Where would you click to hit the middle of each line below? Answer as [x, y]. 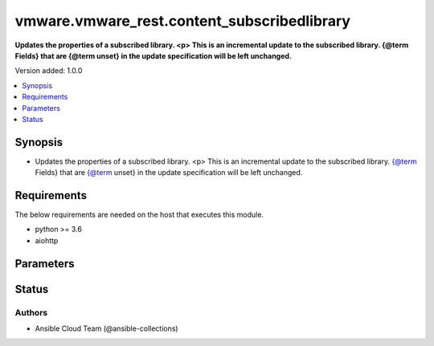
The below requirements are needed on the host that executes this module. [139, 215]
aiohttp [47, 240]
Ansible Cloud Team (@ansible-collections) [106, 328]
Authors [31, 312]
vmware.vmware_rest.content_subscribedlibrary [183, 21]
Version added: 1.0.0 [49, 71]
